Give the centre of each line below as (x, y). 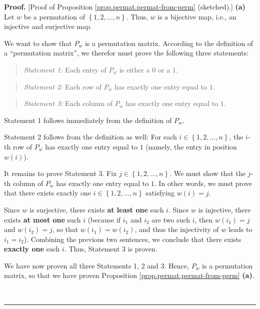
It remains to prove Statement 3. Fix (60, 173)
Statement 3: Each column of (68, 103)
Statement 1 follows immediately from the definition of (88, 120)
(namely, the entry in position (191, 146)
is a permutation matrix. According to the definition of (169, 43)
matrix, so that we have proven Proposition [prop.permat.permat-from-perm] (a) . (129, 275)
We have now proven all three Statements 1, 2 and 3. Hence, (96, 265)
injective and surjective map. (48, 26)
